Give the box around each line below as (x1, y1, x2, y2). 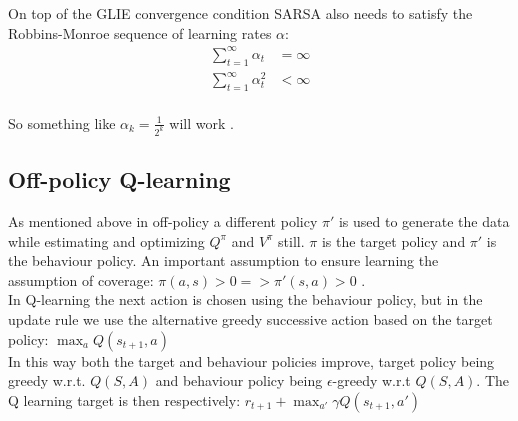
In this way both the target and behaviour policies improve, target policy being (8, 350, 495, 371)
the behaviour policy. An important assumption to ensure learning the (8, 250, 439, 271)
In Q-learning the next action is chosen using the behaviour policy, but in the (8, 289, 483, 310)
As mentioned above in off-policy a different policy (8, 210, 318, 231)
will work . (169, 112, 234, 133)
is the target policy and (321, 230, 466, 251)
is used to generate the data (338, 210, 510, 231)
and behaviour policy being (155, 370, 323, 391)
